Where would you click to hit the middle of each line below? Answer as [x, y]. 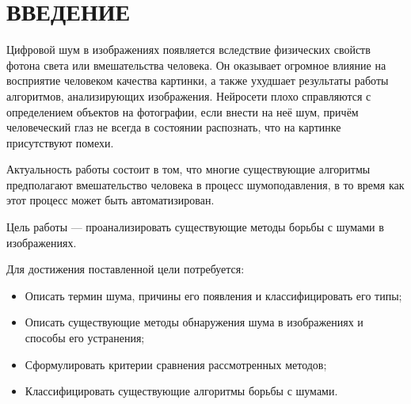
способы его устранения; [85, 338]
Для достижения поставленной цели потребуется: [126, 269]
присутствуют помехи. [60, 142]
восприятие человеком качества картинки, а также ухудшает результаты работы [198, 80]
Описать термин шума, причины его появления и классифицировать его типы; [213, 295]
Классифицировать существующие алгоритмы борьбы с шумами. [181, 391]
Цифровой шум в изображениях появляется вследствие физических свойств [188, 50]
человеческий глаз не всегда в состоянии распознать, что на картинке [174, 127]
